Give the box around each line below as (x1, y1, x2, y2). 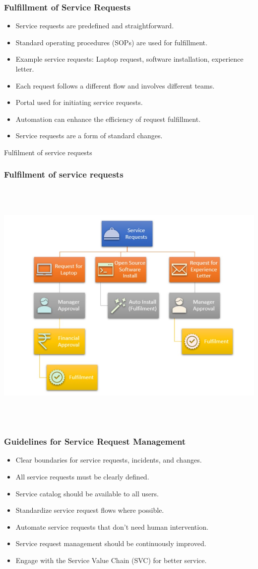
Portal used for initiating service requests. (15, 97, 143, 107)
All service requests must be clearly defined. (15, 472, 149, 482)
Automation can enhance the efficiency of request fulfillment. (15, 113, 201, 124)
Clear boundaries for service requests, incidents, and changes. (15, 455, 202, 465)
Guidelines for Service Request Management (4, 435, 186, 448)
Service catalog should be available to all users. (15, 488, 159, 498)
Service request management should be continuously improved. (15, 538, 206, 549)
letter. (15, 64, 34, 74)
